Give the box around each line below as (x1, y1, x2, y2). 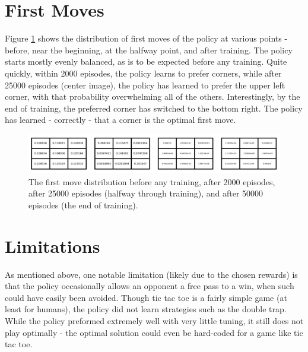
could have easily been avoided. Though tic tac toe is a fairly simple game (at (5, 291, 287, 303)
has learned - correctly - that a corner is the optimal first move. (5, 113, 236, 126)
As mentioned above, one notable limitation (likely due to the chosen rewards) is (5, 268, 298, 280)
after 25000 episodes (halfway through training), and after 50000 (28, 187, 263, 199)
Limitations (5, 233, 100, 258)
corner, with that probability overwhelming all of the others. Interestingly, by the (5, 90, 300, 103)
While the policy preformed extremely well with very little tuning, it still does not (5, 315, 304, 326)
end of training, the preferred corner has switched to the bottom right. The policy (5, 102, 303, 114)
